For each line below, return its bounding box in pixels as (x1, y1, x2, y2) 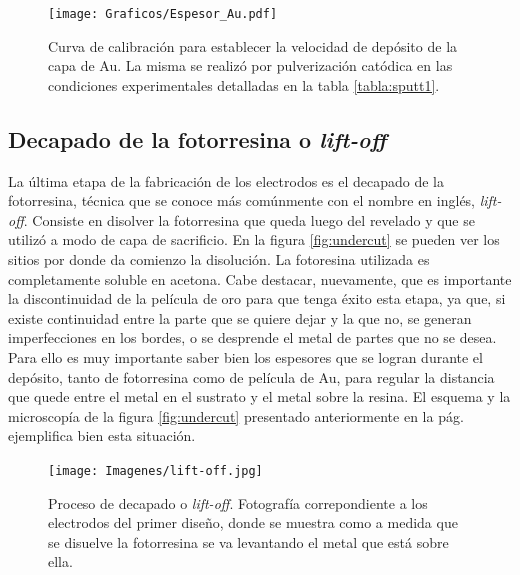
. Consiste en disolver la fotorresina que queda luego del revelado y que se (23, 209, 475, 230)
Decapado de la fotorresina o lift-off (8, 123, 387, 154)
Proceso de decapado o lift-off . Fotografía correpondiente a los (48, 492, 428, 513)
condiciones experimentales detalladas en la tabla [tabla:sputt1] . (48, 74, 440, 95)
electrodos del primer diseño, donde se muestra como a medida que (48, 512, 458, 533)
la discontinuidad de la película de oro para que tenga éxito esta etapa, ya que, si (8, 288, 506, 309)
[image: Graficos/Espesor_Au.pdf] (48, 7, 278, 21)
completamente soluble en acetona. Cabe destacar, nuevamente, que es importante (8, 268, 512, 289)
